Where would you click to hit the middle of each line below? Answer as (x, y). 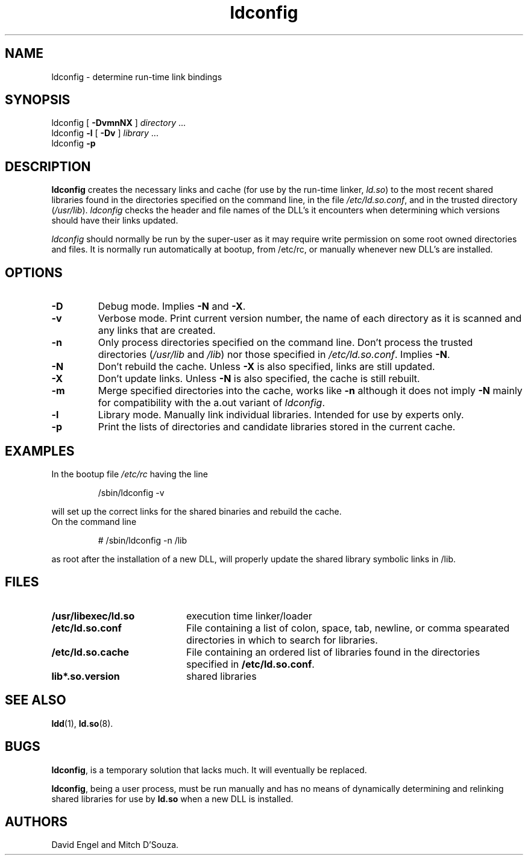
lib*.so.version (86, 676)
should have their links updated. (115, 221)
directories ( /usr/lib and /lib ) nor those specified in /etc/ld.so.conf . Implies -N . (274, 355)
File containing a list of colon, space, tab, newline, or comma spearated (348, 628)
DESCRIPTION (48, 166)
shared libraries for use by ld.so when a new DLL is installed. (172, 799)
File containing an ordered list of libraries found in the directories (333, 652)
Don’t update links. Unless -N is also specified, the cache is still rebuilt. (259, 379)
